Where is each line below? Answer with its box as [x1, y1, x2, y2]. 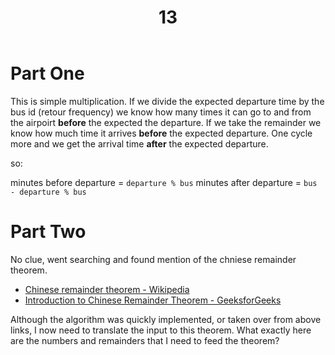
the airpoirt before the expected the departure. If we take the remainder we [10, 116, 322, 128]
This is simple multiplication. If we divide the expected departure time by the [10, 95, 325, 107]
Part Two [10, 221, 87, 243]
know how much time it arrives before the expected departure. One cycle [10, 127, 313, 139]
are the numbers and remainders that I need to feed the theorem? [10, 334, 280, 346]
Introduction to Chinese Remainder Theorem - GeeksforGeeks [24, 294, 282, 306]
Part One [10, 62, 85, 85]
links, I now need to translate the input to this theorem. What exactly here [10, 324, 312, 336]
